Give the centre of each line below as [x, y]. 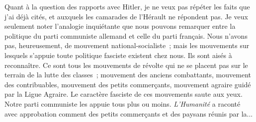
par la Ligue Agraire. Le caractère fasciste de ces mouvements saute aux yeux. [124, 94]
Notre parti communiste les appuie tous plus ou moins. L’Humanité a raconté [123, 103]
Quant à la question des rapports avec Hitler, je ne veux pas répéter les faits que [127, 6]
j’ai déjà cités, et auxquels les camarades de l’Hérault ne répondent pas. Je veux [126, 16]
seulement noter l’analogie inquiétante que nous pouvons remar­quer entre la [120, 26]
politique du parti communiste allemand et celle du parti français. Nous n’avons [126, 35]
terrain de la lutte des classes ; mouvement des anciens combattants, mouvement [128, 75]
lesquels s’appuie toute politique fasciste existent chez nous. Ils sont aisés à [118, 55]
